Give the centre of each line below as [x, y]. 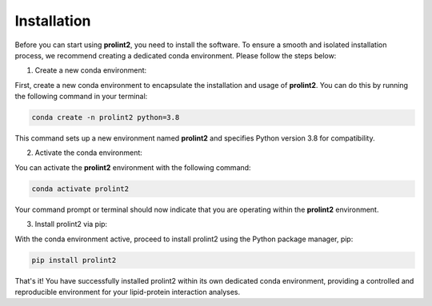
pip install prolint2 [74, 260]
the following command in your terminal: [81, 97]
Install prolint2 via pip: [71, 225]
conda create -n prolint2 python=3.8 [106, 117]
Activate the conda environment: [89, 153]
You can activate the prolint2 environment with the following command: [133, 167]
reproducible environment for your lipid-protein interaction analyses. [127, 292]
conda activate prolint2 [80, 189]
